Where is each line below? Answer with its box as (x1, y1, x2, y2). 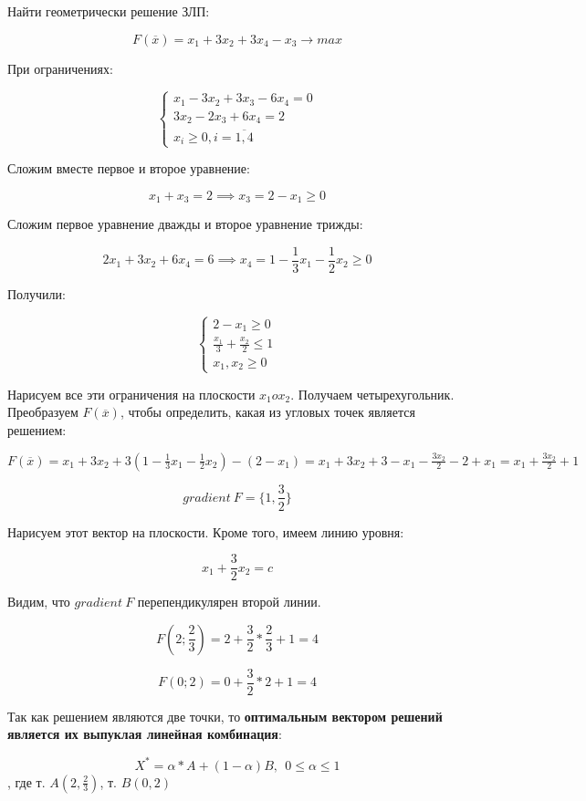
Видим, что (7, 592, 70, 611)
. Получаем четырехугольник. (290, 384, 455, 403)
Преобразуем (7, 402, 78, 421)
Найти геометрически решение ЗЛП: (7, 2, 210, 20)
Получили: (7, 285, 66, 304)
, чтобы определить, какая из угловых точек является (120, 402, 415, 421)
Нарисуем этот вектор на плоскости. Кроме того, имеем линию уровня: (7, 522, 404, 541)
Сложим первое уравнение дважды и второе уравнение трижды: (7, 214, 363, 234)
